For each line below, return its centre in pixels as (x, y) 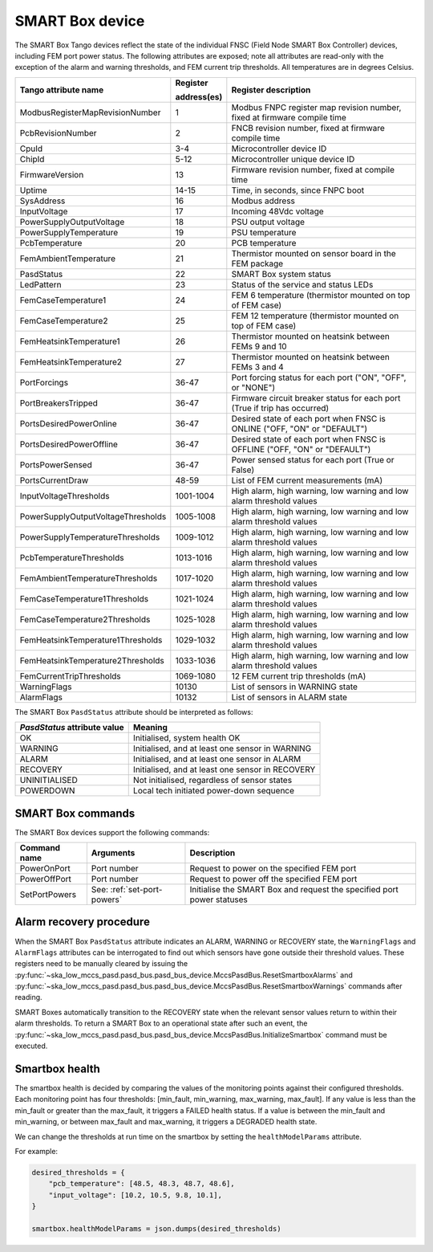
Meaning (150, 728)
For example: (36, 1151)
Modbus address (263, 201)
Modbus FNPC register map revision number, (316, 107)
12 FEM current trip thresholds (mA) (299, 676)
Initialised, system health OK (186, 738)
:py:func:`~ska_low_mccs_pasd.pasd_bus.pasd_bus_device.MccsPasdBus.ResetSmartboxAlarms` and (184, 975)
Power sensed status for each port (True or (313, 459)
